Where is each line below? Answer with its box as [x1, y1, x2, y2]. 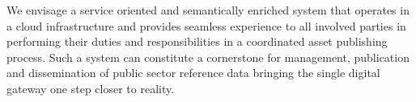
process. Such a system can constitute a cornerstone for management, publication [6, 48, 410, 65]
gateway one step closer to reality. [6, 80, 175, 96]
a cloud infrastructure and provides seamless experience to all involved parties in [6, 17, 406, 34]
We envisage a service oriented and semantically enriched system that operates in [6, 2, 410, 18]
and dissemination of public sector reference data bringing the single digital [6, 64, 380, 81]
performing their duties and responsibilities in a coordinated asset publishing [6, 33, 388, 50]
